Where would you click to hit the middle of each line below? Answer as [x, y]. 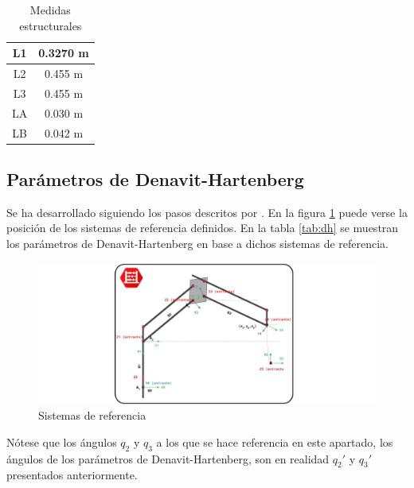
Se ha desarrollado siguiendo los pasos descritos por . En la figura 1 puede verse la [207, 212]
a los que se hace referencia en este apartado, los [275, 442]
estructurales [51, 25]
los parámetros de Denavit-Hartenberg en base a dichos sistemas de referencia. [198, 244]
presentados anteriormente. [72, 475]
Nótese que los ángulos [62, 442]
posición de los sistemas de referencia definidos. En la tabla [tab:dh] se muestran [203, 228]
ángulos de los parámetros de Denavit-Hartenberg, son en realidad [168, 458]
